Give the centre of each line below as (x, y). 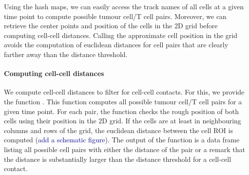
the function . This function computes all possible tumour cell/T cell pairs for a (123, 101)
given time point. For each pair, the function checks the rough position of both (121, 111)
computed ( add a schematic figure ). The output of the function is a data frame (122, 140)
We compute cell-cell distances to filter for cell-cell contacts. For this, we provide (124, 92)
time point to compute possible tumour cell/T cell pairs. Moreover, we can (115, 16)
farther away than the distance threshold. (66, 54)
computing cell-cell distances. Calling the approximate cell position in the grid (121, 35)
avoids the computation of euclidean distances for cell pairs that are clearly (116, 45)
